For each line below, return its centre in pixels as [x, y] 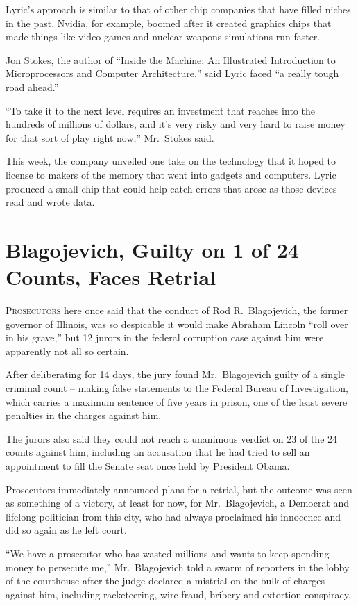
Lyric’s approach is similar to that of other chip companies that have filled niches [178, 9]
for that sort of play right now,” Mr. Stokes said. [110, 137]
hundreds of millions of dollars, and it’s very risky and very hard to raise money [176, 124]
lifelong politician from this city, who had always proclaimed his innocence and [173, 516]
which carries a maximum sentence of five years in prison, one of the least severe [177, 401]
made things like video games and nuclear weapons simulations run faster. [163, 36]
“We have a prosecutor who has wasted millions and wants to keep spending [168, 553]
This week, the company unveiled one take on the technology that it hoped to [171, 161]
